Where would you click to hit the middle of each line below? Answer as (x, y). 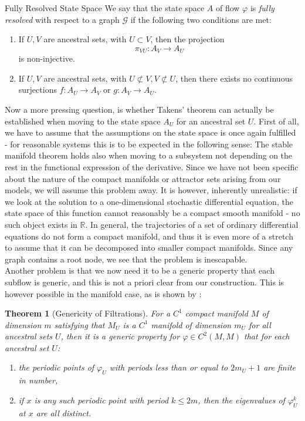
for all (260, 324)
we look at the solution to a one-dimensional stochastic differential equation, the (149, 201)
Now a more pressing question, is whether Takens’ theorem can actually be (139, 110)
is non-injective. (47, 58)
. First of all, (276, 121)
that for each (267, 336)
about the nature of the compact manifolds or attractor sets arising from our (143, 178)
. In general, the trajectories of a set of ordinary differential (192, 224)
